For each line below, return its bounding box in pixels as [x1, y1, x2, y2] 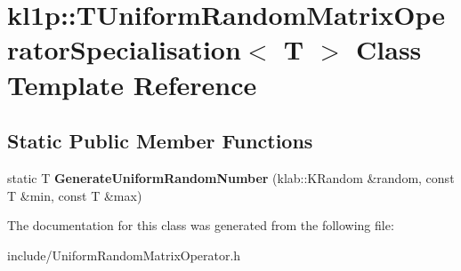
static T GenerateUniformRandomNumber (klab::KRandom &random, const [7, 168, 455, 187]
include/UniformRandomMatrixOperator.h [7, 245, 241, 264]
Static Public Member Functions [7, 127, 313, 155]
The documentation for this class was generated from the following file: [7, 216, 394, 235]
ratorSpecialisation [7, 31, 241, 68]
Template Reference [7, 66, 257, 102]
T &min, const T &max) [7, 186, 142, 204]
